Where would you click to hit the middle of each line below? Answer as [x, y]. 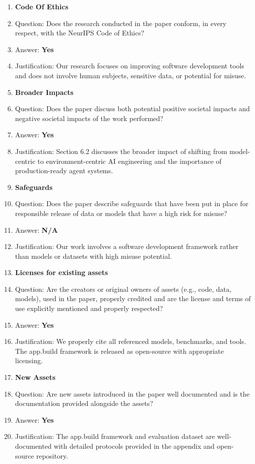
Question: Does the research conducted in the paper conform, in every [121, 23]
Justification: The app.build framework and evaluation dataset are [115, 436]
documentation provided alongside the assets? [84, 403]
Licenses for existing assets [62, 272]
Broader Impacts [44, 92]
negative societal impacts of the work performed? [89, 118]
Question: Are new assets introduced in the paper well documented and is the [132, 393]
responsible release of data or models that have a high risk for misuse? [121, 213]
